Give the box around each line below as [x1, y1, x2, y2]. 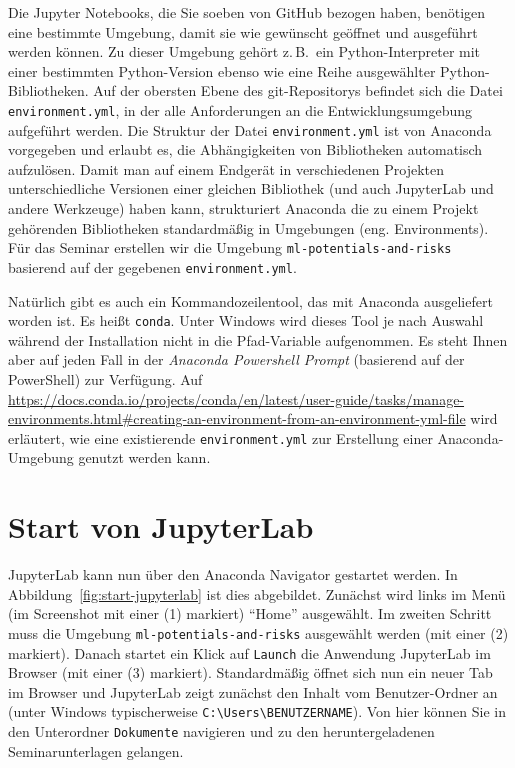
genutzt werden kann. [78, 447, 211, 468]
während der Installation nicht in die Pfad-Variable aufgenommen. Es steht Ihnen [8, 329, 508, 350]
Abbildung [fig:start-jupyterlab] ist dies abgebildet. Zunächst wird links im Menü [8, 583, 506, 604]
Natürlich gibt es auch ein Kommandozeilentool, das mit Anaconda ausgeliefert [8, 290, 493, 311]
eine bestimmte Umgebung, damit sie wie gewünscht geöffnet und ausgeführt [8, 21, 478, 42]
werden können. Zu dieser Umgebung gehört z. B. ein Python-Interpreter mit [8, 41, 481, 62]
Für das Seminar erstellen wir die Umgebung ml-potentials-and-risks [8, 237, 452, 258]
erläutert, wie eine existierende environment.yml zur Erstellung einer [8, 427, 433, 448]
